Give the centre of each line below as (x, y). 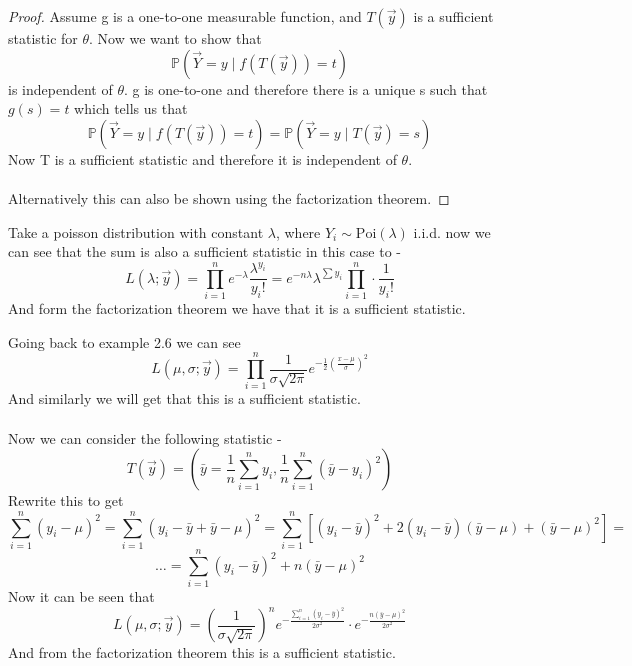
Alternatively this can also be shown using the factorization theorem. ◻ (229, 197)
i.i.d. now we (452, 231)
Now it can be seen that (81, 595)
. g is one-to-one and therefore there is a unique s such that (305, 88)
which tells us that (131, 108)
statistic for (43, 38)
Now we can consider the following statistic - (145, 437)
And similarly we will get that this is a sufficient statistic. (184, 398)
